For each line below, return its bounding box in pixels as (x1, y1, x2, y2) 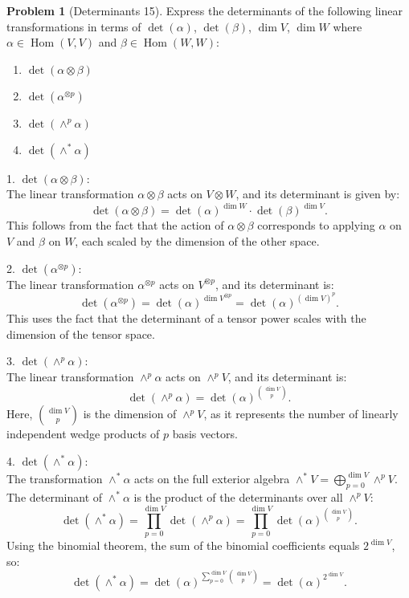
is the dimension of (83, 405, 177, 422)
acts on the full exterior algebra (134, 470, 290, 486)
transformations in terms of (6, 18, 141, 35)
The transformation (6, 470, 103, 486)
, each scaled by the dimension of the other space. (75, 233, 320, 250)
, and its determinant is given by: (235, 185, 400, 202)
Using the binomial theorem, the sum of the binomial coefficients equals (6, 537, 360, 554)
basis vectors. (172, 425, 238, 442)
